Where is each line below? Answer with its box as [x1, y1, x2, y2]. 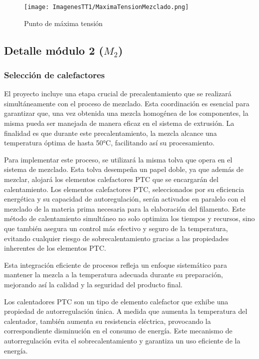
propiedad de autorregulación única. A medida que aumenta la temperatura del [4, 306, 247, 316]
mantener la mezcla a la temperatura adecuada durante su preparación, [4, 269, 223, 280]
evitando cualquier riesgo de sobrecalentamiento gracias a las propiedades [4, 233, 229, 243]
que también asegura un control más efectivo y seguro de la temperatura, [4, 223, 228, 233]
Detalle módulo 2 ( [4, 42, 104, 58]
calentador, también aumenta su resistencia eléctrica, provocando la [4, 315, 211, 326]
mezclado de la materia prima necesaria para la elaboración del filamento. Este [4, 203, 245, 214]
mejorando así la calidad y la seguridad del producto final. [4, 279, 182, 289]
